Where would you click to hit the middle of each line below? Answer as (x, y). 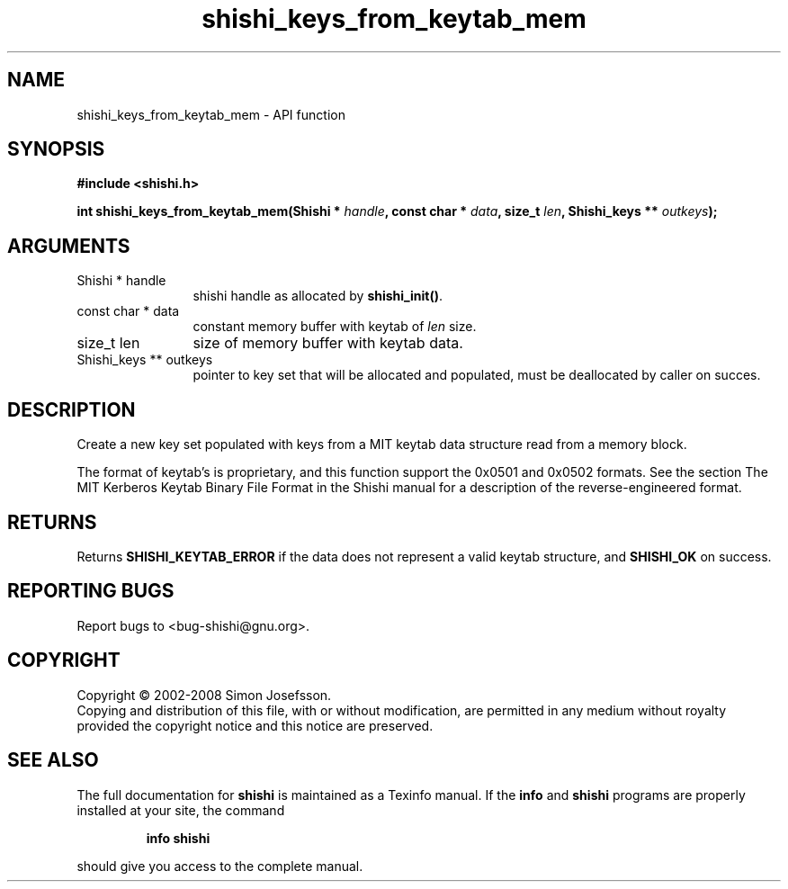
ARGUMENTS (69, 246)
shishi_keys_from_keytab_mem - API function (211, 114)
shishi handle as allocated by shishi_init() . (318, 296)
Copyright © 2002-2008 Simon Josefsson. (204, 695)
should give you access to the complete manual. (220, 866)
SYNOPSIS (56, 149)
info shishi (178, 838)
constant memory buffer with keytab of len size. (335, 327)
